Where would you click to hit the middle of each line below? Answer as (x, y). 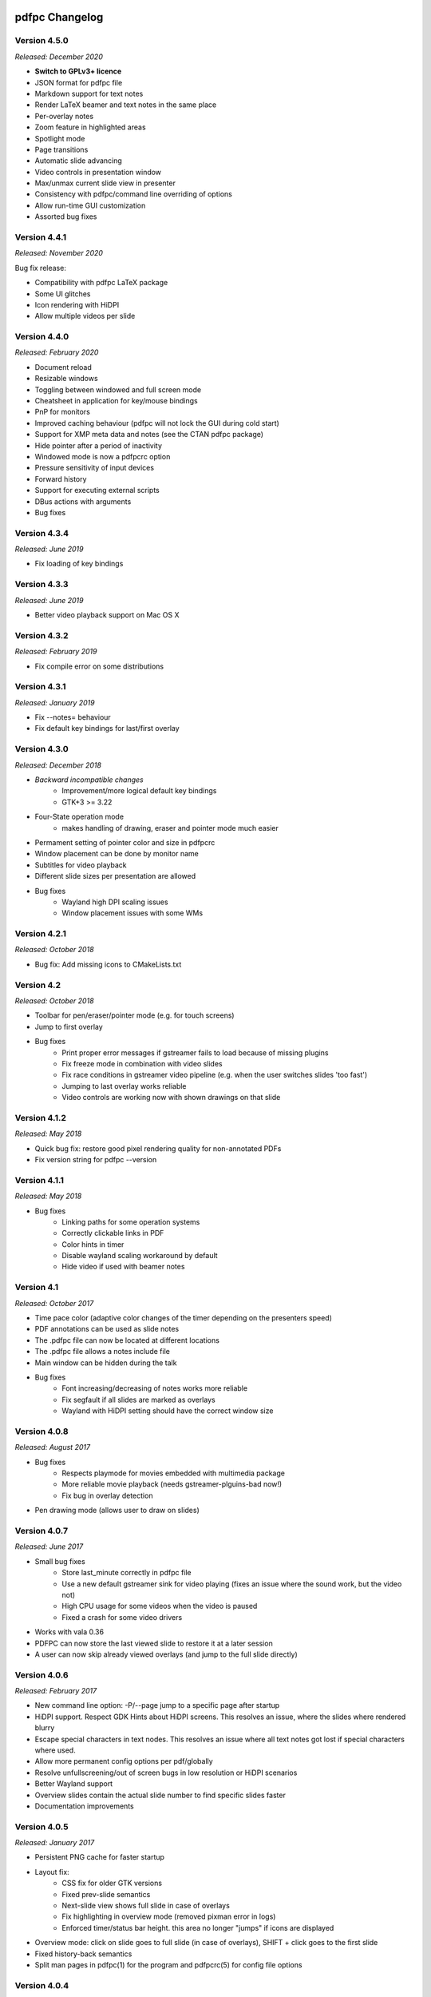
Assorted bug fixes (66, 216)
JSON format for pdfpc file (79, 82)
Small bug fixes (60, 1561)
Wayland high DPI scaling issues (115, 902)
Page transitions (61, 149)
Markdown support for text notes (89, 93)
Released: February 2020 (57, 352)
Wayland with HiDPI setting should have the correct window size (168, 1411)
